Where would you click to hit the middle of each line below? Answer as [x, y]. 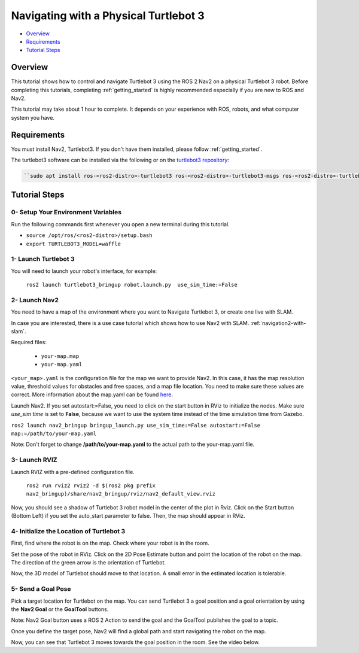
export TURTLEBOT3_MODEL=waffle [73, 244]
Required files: [29, 342]
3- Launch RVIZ [34, 460]
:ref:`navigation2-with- [278, 323]
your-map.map [60, 356]
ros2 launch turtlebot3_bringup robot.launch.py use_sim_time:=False [132, 285]
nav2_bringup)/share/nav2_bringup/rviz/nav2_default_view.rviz [121, 494]
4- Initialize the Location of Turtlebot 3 [68, 531]
